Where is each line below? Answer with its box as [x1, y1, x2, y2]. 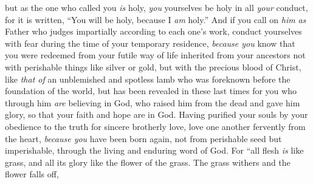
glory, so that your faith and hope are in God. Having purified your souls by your [5, 108, 308, 121]
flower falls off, [5, 168, 59, 180]
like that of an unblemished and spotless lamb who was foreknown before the [5, 72, 291, 85]
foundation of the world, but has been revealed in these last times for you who [5, 84, 297, 97]
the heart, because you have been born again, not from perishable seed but [5, 132, 282, 145]
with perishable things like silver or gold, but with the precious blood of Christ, [5, 60, 301, 73]
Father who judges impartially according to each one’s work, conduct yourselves [5, 25, 302, 38]
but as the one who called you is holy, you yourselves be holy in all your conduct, [5, 1, 308, 13]
